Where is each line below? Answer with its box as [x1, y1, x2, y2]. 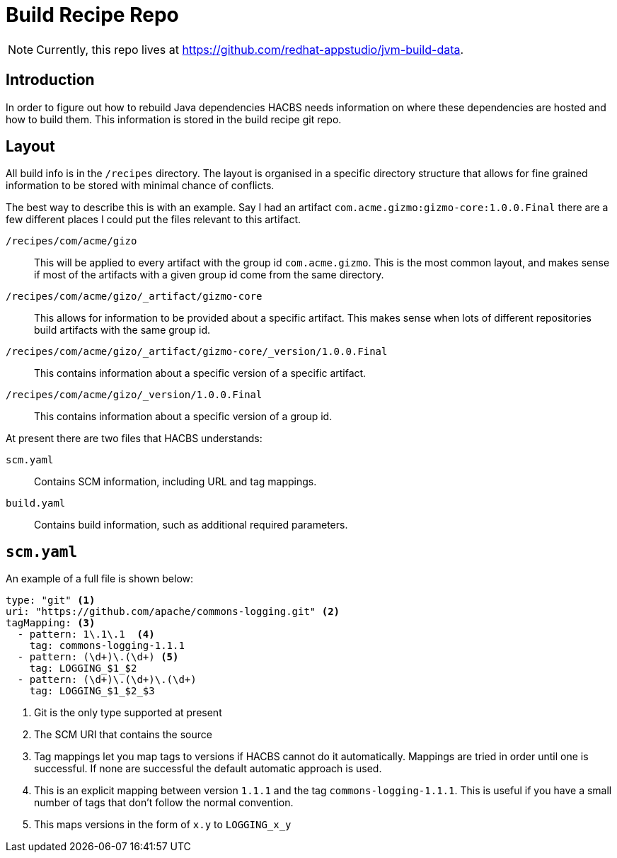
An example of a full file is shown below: [6, 572, 194, 585]
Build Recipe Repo [6, 3, 179, 27]
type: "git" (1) [6, 594, 96, 606]
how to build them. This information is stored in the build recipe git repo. [6, 113, 342, 125]
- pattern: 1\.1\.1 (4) [17, 628, 155, 640]
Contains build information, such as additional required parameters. [34, 519, 348, 531]
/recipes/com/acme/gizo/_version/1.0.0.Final [6, 389, 263, 401]
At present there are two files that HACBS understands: [6, 432, 263, 445]
